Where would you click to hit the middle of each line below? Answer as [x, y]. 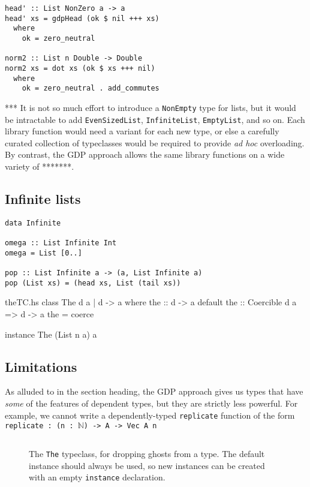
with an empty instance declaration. [97, 477]
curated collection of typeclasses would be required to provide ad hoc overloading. [155, 142]
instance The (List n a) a [51, 334]
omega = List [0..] [43, 253]
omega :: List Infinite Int [61, 243]
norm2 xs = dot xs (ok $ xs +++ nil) [80, 68]
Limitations [41, 366]
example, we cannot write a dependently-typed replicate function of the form [150, 415]
